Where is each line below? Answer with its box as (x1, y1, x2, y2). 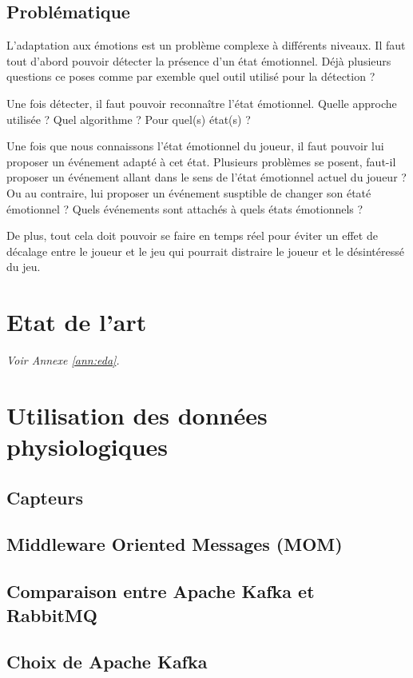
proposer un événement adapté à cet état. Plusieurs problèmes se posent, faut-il (6, 153, 396, 169)
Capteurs (6, 485, 83, 509)
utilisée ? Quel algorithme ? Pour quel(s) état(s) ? (6, 110, 251, 127)
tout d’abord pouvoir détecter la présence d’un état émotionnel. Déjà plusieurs (6, 52, 391, 69)
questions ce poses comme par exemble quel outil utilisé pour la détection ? (6, 68, 375, 85)
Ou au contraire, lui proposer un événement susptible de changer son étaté (6, 184, 371, 201)
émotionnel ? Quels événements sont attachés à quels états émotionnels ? (6, 200, 363, 217)
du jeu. (6, 258, 41, 275)
